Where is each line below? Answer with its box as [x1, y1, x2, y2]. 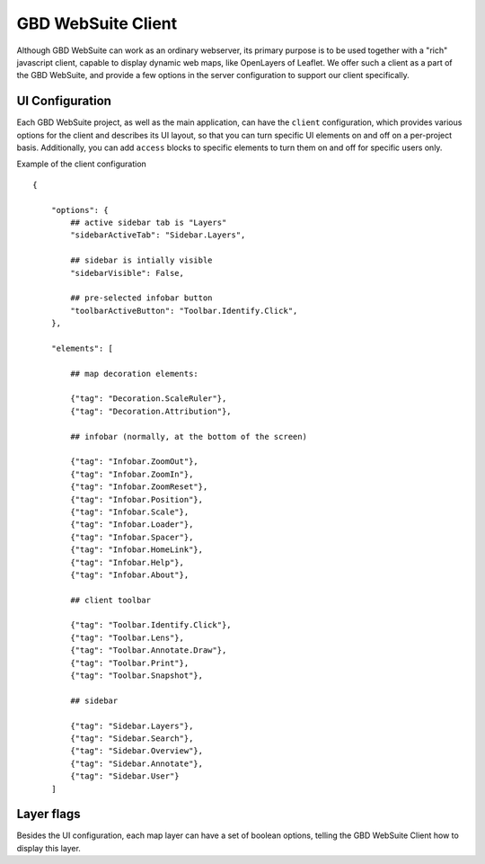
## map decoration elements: [70, 369, 199, 379]
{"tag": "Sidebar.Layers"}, [70, 720, 194, 731]
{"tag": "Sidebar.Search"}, [70, 733, 194, 744]
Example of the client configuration [16, 158, 147, 170]
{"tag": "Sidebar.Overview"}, [70, 746, 204, 756]
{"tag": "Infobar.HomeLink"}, [70, 545, 204, 555]
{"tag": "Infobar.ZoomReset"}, [70, 482, 208, 492]
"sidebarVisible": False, [70, 268, 184, 278]
